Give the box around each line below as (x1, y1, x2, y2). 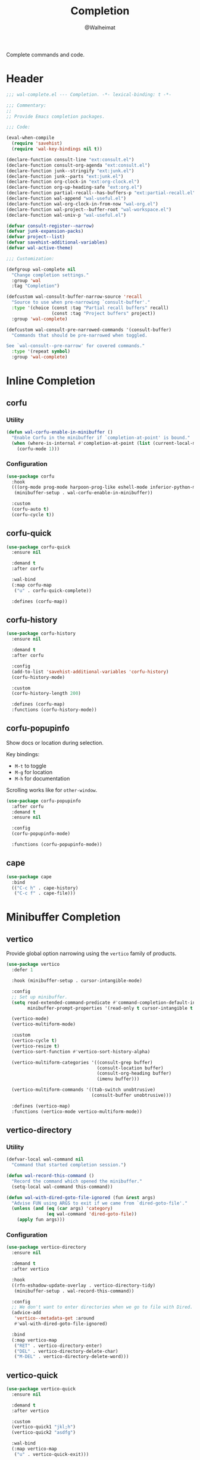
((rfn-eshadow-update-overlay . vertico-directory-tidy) (11, 1282, 156, 1289)
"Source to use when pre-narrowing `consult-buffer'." (11, 300, 151, 305)
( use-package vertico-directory (6, 1244, 86, 1250)
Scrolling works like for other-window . (6, 786, 98, 793)
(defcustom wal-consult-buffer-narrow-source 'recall (6, 294, 143, 300)
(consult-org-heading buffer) (96, 1071, 171, 1077)
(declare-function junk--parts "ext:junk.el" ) (6, 173, 124, 179)
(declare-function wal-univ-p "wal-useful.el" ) (6, 212, 127, 218)
